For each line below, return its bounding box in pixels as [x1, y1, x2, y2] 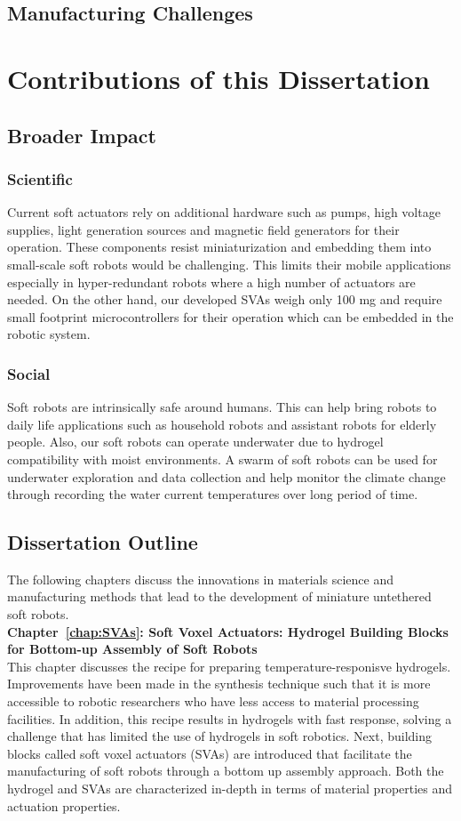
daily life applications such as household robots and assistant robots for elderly [7, 415, 437, 433]
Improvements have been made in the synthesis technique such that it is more [7, 674, 431, 693]
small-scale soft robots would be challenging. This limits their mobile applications [7, 254, 451, 273]
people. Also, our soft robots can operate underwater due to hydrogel [7, 432, 384, 451]
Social [7, 362, 51, 384]
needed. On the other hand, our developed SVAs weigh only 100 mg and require [7, 290, 442, 309]
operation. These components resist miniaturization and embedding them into [7, 237, 432, 256]
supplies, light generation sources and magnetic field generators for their [7, 220, 400, 238]
